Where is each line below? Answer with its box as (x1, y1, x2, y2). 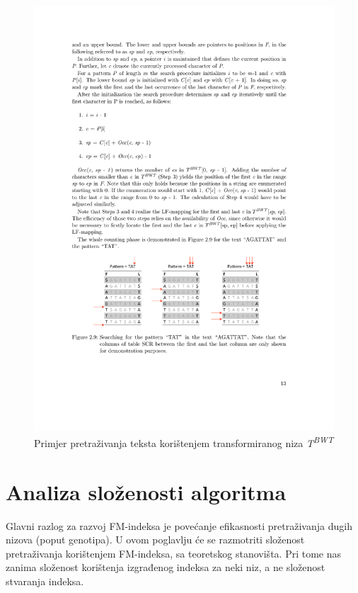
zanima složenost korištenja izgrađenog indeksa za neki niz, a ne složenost (6, 560, 325, 575)
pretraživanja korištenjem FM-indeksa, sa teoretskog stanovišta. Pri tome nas (6, 546, 341, 560)
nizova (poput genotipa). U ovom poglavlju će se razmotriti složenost (6, 532, 305, 547)
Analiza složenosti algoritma (6, 477, 287, 506)
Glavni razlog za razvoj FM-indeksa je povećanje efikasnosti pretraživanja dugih (6, 518, 352, 533)
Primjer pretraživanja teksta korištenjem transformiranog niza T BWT (34, 434, 334, 450)
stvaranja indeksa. (6, 574, 84, 589)
